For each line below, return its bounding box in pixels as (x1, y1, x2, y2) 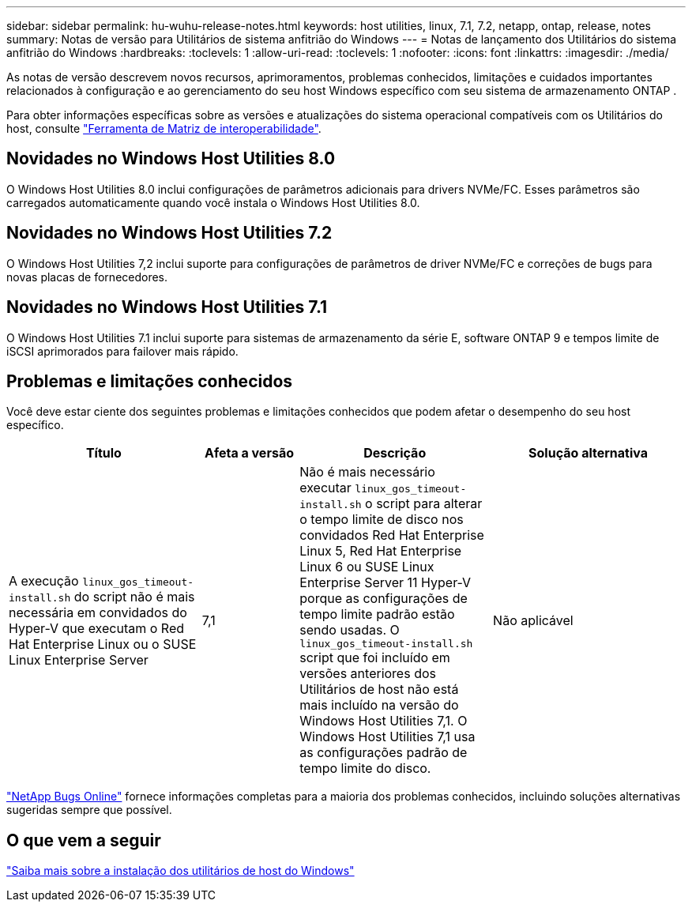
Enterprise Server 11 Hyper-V (299, 575, 472, 591)
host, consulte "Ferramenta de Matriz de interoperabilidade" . (6, 122, 322, 135)
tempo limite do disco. (299, 760, 431, 777)
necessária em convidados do (9, 604, 187, 620)
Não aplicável (493, 612, 574, 628)
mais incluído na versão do (299, 697, 459, 714)
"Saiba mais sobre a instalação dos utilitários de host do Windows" (6, 864, 355, 878)
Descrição (363, 445, 427, 462)
